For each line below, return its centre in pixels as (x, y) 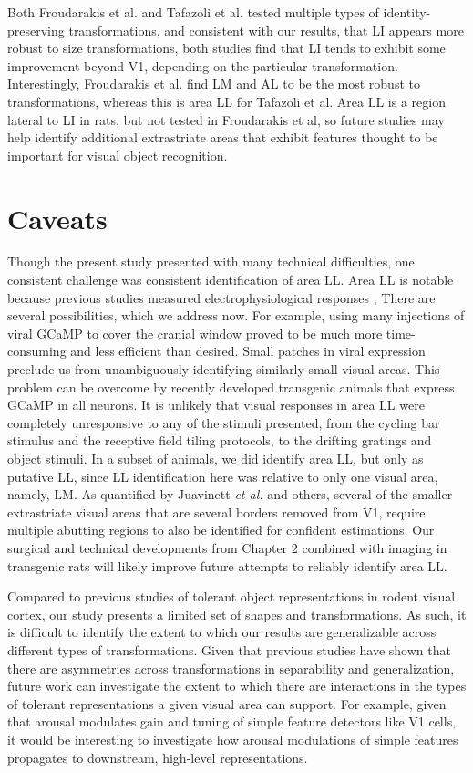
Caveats (57, 218)
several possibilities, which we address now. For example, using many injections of (236, 315)
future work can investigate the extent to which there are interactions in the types (237, 686)
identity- (407, 12)
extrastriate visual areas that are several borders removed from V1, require (216, 512)
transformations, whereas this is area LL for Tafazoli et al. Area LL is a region (226, 101)
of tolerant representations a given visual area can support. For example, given (227, 703)
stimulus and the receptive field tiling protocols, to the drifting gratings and (220, 440)
